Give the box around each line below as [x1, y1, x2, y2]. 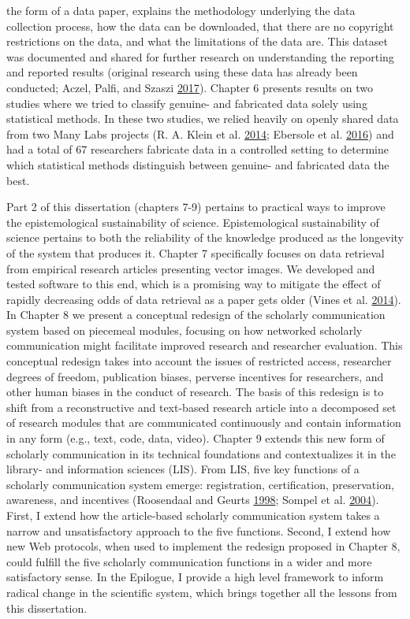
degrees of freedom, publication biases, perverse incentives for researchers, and [6, 368, 384, 384]
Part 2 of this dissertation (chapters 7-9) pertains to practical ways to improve [6, 198, 386, 215]
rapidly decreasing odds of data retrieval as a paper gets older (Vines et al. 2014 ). [6, 291, 401, 307]
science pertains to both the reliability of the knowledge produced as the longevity [6, 229, 404, 246]
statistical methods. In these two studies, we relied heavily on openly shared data [6, 110, 399, 127]
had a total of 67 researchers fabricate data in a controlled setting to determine [6, 141, 389, 158]
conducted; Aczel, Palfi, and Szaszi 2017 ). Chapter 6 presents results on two [6, 79, 373, 95]
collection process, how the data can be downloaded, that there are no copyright [6, 17, 394, 34]
